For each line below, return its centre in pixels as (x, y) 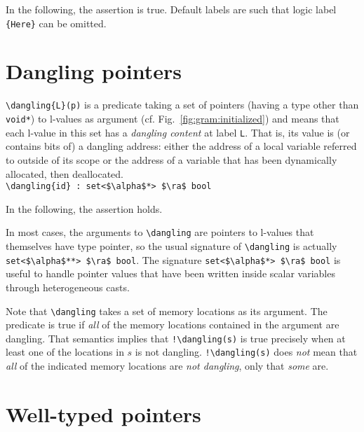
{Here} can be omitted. (56, 23)
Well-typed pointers (103, 413)
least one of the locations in (65, 352)
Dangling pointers (94, 71)
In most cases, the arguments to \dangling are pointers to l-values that (160, 232)
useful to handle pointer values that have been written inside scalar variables (170, 273)
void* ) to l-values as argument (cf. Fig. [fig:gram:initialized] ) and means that (173, 119)
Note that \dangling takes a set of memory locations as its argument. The (167, 311)
